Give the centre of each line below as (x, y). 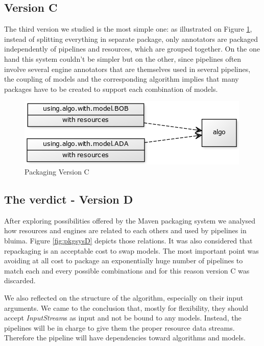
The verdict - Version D (69, 199)
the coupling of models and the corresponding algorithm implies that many (122, 79)
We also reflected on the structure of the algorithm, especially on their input (124, 297)
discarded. (20, 280)
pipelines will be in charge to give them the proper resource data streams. (119, 327)
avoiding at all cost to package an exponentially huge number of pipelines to (124, 261)
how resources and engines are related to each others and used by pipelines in (125, 230)
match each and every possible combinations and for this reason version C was (127, 270)
